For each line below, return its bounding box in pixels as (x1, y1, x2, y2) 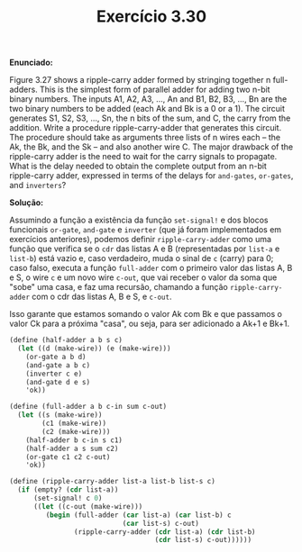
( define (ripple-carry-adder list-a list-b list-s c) (9, 477, 216, 486)
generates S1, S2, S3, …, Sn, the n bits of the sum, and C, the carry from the (9, 113, 291, 123)
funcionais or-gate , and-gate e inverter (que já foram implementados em (9, 224, 282, 235)
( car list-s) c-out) (122, 519, 200, 528)
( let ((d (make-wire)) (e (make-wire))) (17, 344, 171, 353)
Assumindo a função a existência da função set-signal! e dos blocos (9, 214, 269, 226)
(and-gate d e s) (25, 377, 91, 386)
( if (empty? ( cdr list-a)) (17, 485, 119, 494)
